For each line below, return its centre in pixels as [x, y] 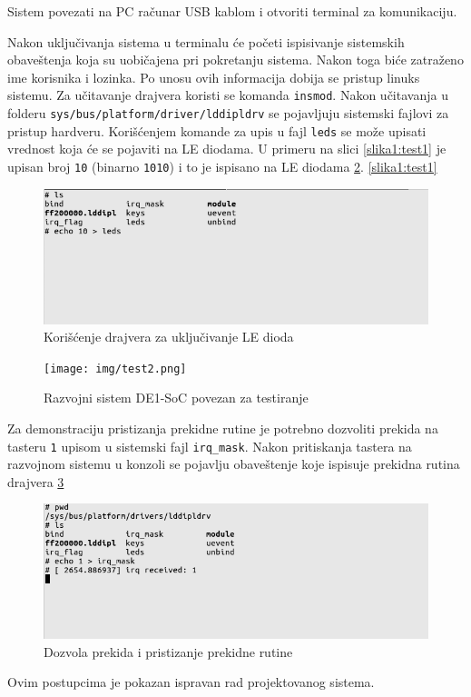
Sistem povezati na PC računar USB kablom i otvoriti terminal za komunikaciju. [232, 11]
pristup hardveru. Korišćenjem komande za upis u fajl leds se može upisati [217, 130]
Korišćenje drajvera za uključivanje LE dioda [169, 337]
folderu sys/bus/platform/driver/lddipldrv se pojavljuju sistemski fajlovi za [228, 113]
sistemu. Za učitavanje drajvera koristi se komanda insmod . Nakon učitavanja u [228, 95]
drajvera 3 [36, 481]
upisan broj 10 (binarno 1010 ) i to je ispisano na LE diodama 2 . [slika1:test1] [222, 166]
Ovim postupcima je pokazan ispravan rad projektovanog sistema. [191, 682]
